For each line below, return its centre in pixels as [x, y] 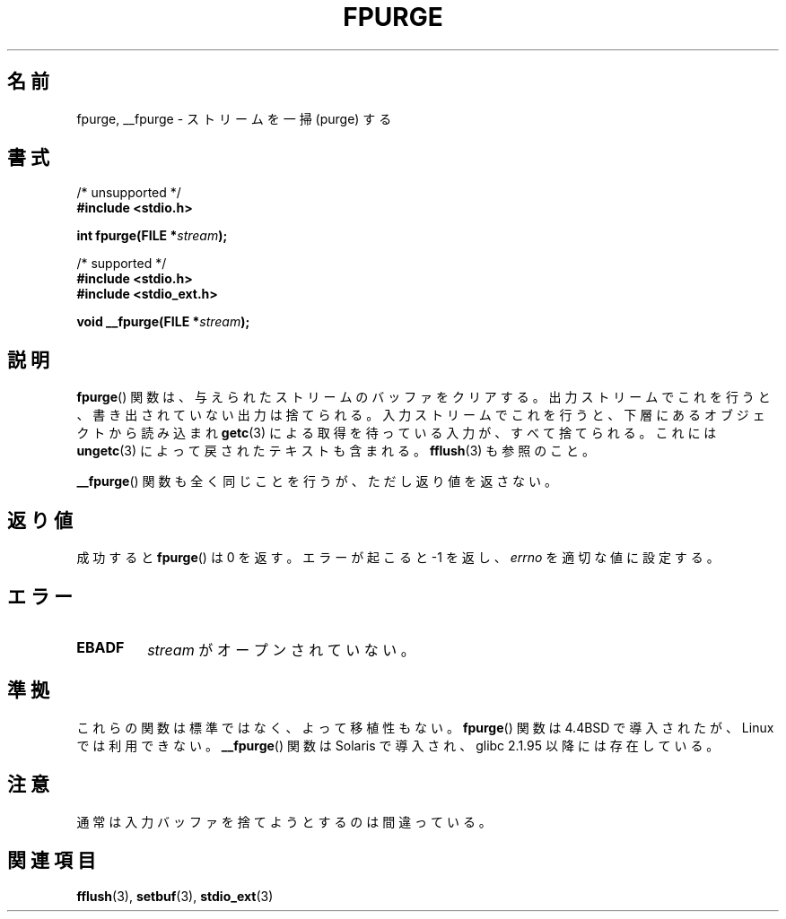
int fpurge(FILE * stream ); [152, 236]
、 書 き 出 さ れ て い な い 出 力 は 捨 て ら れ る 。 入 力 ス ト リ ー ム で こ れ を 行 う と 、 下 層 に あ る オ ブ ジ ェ [421, 415]
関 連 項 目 [52, 861]
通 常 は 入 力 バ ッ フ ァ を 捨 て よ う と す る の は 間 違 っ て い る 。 [284, 821]
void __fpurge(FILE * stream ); [163, 322]
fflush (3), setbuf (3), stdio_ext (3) [175, 896]
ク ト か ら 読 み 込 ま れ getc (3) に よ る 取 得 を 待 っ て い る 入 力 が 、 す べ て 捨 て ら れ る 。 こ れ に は [397, 433]
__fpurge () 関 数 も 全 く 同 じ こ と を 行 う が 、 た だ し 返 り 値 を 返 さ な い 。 [317, 481]
